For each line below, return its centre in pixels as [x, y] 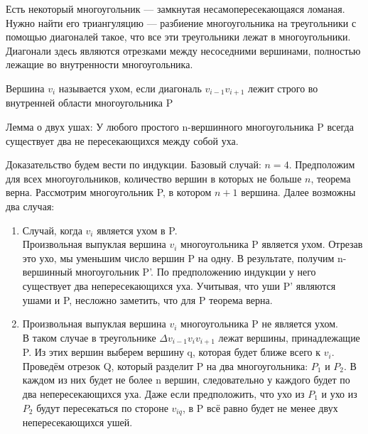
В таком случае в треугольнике [89, 337]
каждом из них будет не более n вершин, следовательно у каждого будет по [186, 380]
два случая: [30, 206]
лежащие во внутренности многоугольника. [99, 64]
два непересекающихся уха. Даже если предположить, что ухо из [163, 393]
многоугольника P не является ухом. [259, 324]
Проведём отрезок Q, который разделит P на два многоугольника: [165, 365]
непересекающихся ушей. [77, 422]
